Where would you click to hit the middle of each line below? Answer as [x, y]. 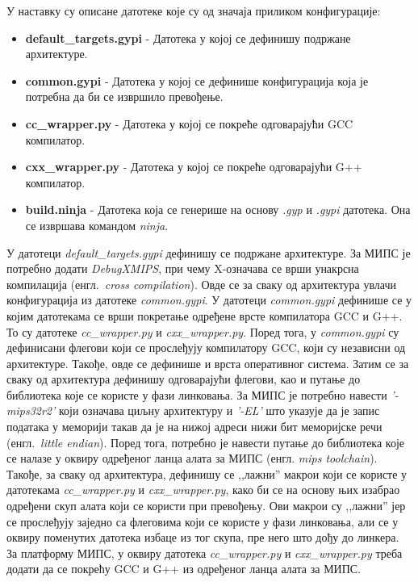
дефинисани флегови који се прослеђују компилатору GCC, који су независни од [206, 348]
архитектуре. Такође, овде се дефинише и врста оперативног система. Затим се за [208, 363]
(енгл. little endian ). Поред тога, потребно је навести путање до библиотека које [206, 442]
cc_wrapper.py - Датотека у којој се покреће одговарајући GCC [189, 123]
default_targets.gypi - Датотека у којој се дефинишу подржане [188, 38]
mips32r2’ [31, 410]
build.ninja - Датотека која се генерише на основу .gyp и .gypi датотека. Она [218, 209]
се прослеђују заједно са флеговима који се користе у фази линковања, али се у [203, 521]
